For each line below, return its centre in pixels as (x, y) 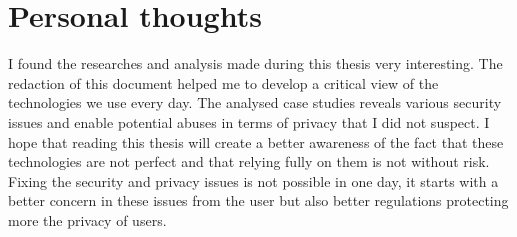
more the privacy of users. (87, 219)
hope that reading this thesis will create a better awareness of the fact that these (256, 141)
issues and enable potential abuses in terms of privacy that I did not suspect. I (249, 121)
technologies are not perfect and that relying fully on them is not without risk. (249, 161)
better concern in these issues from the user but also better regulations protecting (258, 200)
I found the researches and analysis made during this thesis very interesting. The (255, 63)
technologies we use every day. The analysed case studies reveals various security (255, 102)
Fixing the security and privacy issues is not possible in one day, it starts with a (253, 180)
